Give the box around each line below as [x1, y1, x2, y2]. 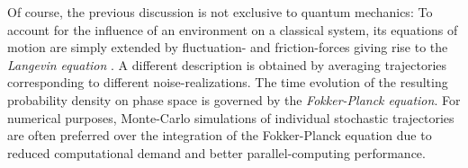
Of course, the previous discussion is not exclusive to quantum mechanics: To [7, 3, 433, 21]
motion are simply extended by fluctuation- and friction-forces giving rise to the [7, 38, 448, 57]
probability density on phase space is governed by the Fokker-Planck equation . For [7, 90, 461, 109]
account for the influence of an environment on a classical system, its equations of [7, 20, 458, 39]
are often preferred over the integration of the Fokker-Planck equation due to [7, 126, 432, 145]
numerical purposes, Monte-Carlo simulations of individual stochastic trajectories [7, 108, 454, 127]
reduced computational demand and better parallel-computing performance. [7, 143, 426, 162]
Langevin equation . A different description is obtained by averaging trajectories [7, 55, 447, 74]
